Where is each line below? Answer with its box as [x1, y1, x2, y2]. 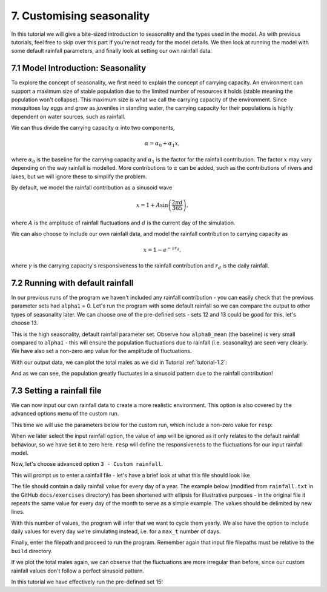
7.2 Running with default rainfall [11, 278, 134, 288]
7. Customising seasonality [11, 9, 150, 22]
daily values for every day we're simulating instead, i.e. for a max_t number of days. [11, 528, 221, 535]
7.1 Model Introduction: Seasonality [11, 63, 147, 73]
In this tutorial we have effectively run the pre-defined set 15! [11, 578, 163, 585]
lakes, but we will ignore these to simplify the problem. [11, 173, 148, 180]
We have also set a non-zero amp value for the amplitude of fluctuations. [11, 348, 192, 355]
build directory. [11, 547, 53, 554]
